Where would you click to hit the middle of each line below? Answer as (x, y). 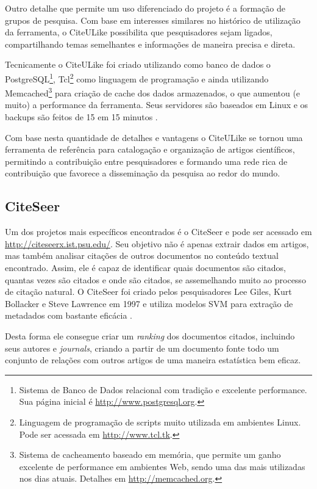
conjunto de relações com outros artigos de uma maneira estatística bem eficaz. (153, 360)
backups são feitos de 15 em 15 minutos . (81, 117)
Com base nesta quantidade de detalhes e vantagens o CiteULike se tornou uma (154, 137)
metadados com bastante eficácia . (69, 315)
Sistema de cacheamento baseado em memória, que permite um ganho (150, 455)
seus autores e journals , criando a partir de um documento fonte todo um (142, 348)
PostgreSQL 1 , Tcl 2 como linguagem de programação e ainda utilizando (137, 78)
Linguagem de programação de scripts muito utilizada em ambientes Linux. (160, 422)
